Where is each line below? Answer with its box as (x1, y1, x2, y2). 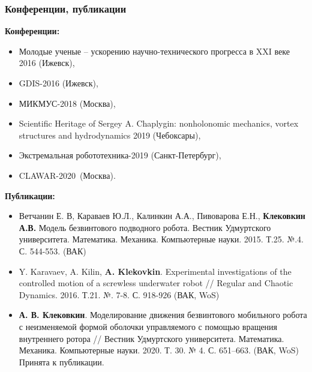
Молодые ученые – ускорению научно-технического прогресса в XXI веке (19, 44, 290, 57)
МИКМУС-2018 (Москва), (19, 97, 116, 109)
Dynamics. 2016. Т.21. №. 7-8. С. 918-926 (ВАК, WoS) (19, 288, 220, 301)
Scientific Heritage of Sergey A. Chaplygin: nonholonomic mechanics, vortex (19, 117, 299, 130)
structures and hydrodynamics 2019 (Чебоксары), (19, 128, 201, 141)
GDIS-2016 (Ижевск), (19, 77, 98, 89)
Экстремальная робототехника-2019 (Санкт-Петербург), (19, 149, 221, 161)
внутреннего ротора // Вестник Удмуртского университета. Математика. (19, 332, 284, 344)
